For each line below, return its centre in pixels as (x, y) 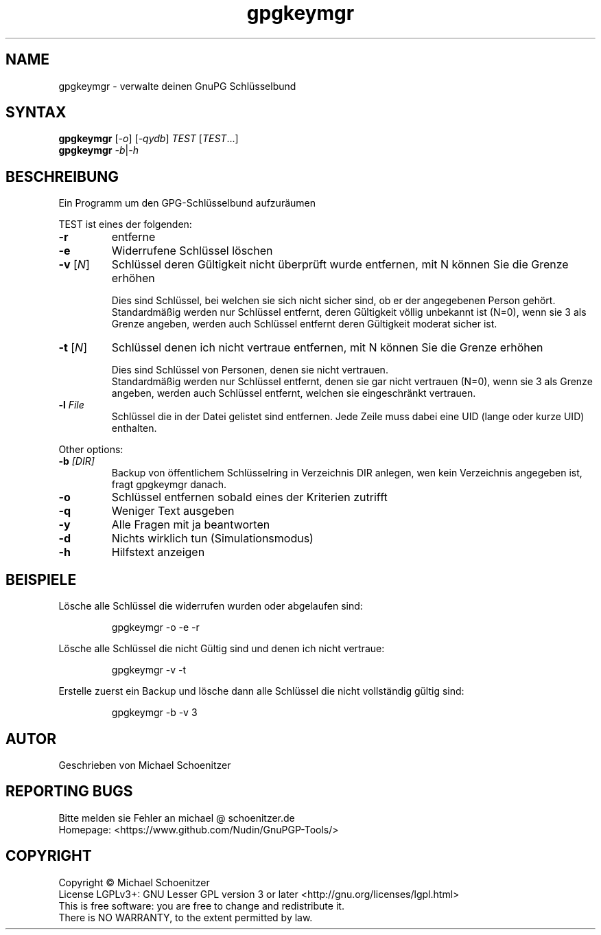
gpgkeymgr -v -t (149, 670)
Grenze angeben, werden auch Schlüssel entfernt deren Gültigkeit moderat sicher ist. (304, 324)
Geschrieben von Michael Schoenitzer (145, 765)
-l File (71, 405)
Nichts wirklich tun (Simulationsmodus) (212, 539)
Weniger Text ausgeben (173, 511)
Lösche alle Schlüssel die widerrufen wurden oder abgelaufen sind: (211, 606)
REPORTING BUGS (69, 792)
